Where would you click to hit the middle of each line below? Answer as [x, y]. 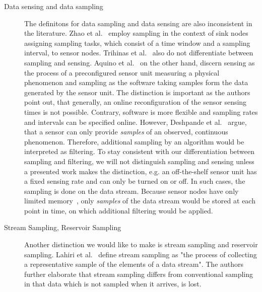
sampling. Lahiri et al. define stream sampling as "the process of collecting [141, 254]
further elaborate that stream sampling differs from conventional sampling [139, 274]
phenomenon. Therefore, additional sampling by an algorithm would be [134, 141]
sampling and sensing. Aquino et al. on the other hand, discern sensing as [140, 62]
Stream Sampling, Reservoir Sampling [63, 227]
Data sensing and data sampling [54, 6]
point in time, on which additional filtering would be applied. [119, 210]
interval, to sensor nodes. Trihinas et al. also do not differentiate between [139, 53]
